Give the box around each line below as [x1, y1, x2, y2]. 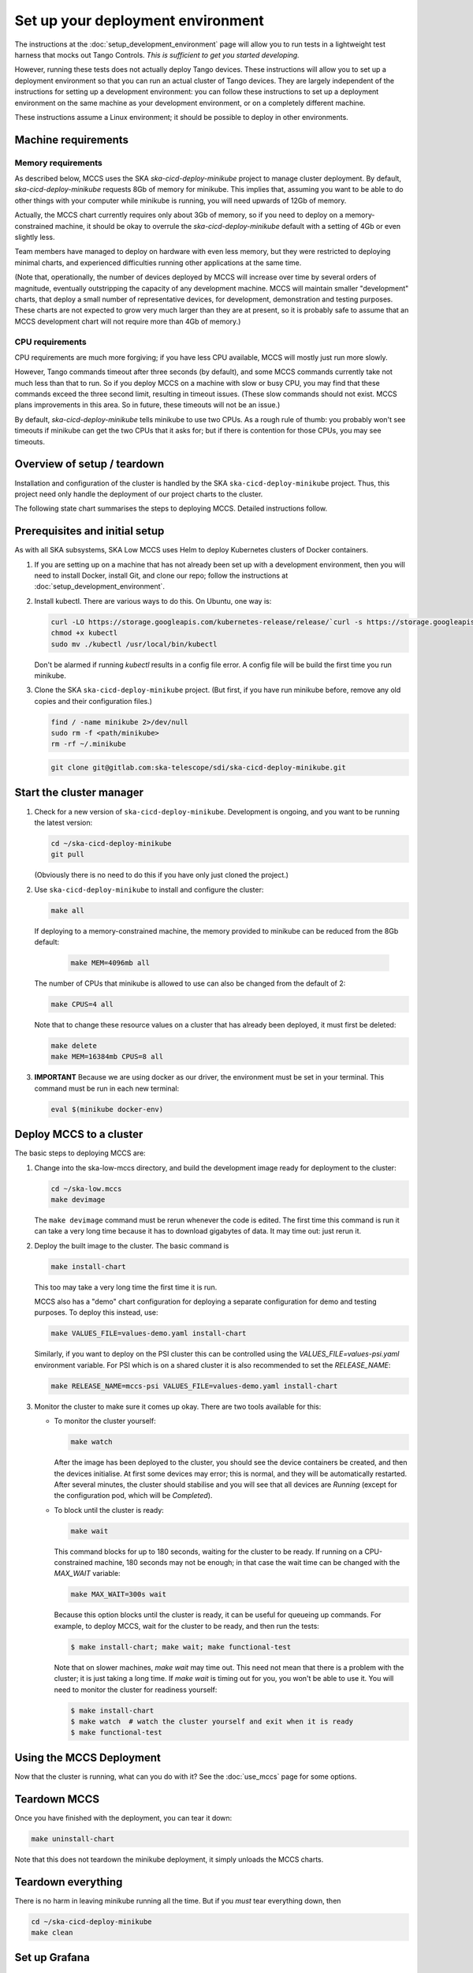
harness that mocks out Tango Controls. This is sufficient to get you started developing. [14, 50, 300, 59]
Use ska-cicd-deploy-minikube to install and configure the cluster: [34, 885, 264, 894]
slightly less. [14, 233, 55, 241]
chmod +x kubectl [50, 628, 118, 638]
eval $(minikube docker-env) [50, 1105, 164, 1114]
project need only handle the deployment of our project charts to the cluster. [14, 489, 263, 499]
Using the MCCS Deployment [14, 1750, 161, 1764]
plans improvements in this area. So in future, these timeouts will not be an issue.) [14, 400, 281, 410]
